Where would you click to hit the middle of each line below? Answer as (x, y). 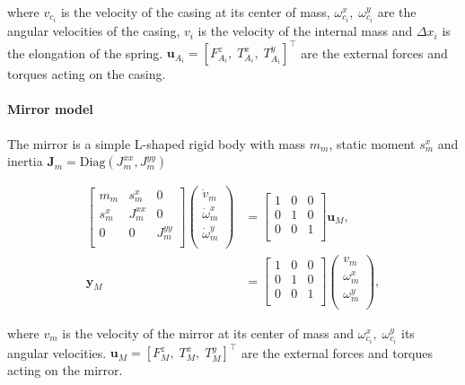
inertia (25, 161)
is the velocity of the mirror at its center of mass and (208, 332)
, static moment (372, 143)
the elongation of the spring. (85, 52)
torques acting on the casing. (87, 74)
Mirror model (50, 109)
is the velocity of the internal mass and (305, 31)
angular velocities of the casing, (94, 31)
